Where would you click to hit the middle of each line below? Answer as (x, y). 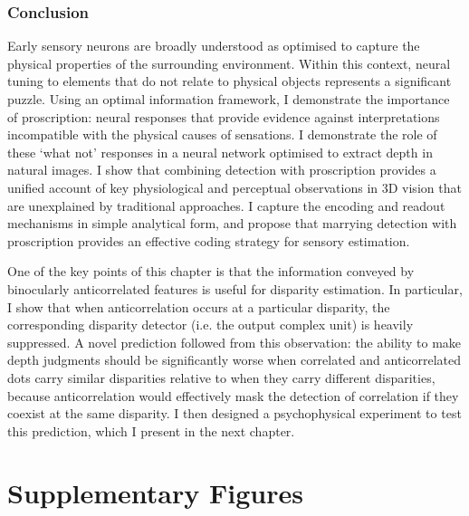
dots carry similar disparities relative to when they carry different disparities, (221, 377)
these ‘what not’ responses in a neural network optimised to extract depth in (220, 152)
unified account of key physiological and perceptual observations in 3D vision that (234, 187)
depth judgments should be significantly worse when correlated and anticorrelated (234, 360)
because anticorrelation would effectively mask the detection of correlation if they (233, 395)
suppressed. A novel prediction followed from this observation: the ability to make (234, 342)
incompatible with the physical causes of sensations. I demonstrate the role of (222, 134)
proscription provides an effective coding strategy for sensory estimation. (209, 240)
